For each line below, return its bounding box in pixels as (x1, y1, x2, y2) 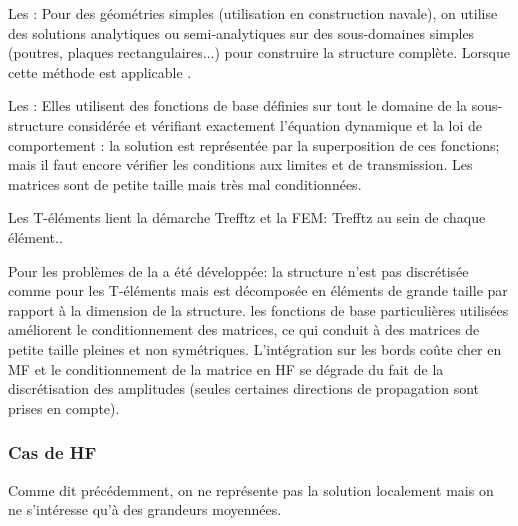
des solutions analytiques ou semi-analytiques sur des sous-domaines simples (8, 22, 475, 43)
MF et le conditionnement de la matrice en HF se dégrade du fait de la (8, 358, 444, 379)
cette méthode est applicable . (8, 61, 192, 82)
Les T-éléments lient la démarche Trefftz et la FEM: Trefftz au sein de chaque (8, 207, 486, 228)
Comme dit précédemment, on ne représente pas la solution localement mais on (8, 479, 494, 500)
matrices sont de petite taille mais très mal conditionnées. (8, 173, 362, 194)
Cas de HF (8, 440, 97, 465)
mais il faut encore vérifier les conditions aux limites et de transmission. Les (8, 154, 473, 175)
